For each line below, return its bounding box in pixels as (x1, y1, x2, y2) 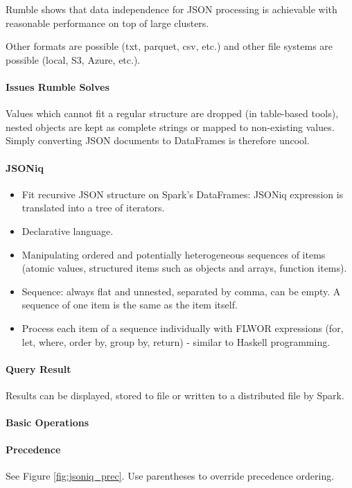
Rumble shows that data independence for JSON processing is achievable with (6, 2, 337, 16)
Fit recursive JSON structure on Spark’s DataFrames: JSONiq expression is (21, 186, 344, 201)
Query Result (6, 361, 71, 376)
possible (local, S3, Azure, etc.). (6, 52, 141, 67)
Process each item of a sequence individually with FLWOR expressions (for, (21, 320, 344, 335)
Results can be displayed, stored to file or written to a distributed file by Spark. (6, 387, 344, 402)
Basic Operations (6, 415, 89, 430)
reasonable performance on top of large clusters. (6, 15, 209, 30)
